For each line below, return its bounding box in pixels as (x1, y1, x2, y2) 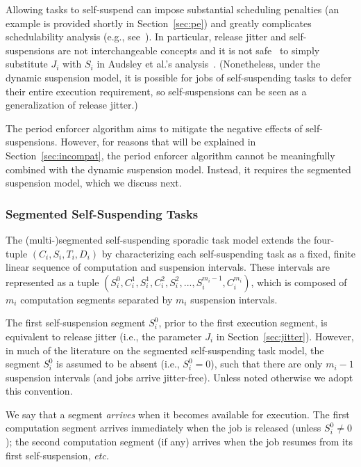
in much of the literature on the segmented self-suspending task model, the (6, 342, 324, 357)
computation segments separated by (20, 292, 173, 306)
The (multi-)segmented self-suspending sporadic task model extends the (6, 232, 311, 246)
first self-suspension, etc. (6, 448, 110, 462)
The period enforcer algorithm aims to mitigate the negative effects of (6, 120, 303, 135)
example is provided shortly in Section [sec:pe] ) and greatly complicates (6, 15, 312, 30)
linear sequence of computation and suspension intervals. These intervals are (6, 260, 330, 274)
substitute (6, 56, 48, 71)
